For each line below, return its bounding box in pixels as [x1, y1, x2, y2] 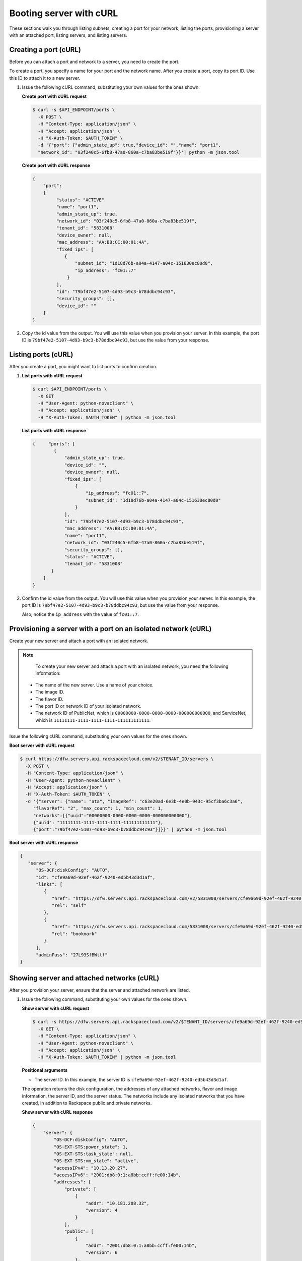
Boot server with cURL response [9, 840, 79, 846]
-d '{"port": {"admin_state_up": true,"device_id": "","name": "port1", [38, 142, 221, 148]
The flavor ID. [35, 696, 64, 702]
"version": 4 [86, 1208, 118, 1213]
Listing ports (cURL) [9, 350, 73, 359]
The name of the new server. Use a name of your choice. [35, 681, 154, 688]
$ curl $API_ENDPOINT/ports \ [32, 386, 107, 392]
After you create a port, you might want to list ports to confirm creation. [9, 363, 158, 369]
